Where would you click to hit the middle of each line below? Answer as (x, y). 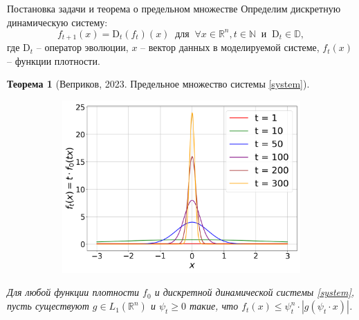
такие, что (214, 306)
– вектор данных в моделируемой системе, (230, 47)
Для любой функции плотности (73, 292)
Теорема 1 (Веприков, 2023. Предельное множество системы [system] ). (158, 84)
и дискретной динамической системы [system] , (255, 292)
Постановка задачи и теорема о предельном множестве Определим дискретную (174, 8)
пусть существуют (48, 306)
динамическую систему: (57, 22)
